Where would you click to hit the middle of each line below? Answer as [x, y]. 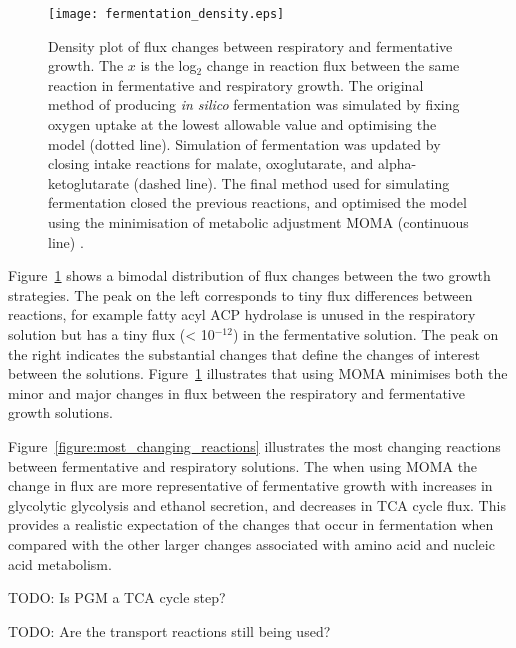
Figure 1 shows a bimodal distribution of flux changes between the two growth [249, 275]
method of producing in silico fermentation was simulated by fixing [254, 104]
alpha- [397, 163]
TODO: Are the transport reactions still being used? [169, 630]
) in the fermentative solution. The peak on [365, 333]
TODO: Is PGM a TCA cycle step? [117, 597]
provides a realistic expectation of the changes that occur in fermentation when [251, 524]
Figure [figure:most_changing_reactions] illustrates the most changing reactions [254, 445]
